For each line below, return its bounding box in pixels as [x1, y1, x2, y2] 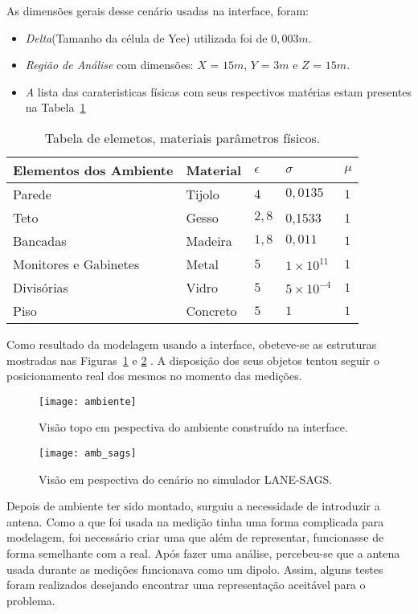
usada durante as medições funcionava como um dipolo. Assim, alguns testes [6, 560, 383, 577]
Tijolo [186, 184, 219, 203]
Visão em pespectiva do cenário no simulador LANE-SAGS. [39, 470, 333, 487]
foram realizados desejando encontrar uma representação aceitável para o [6, 576, 366, 593]
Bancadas [13, 231, 67, 250]
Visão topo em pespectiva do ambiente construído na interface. [39, 419, 348, 436]
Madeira [186, 231, 232, 250]
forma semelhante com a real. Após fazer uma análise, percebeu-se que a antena [6, 545, 400, 562]
